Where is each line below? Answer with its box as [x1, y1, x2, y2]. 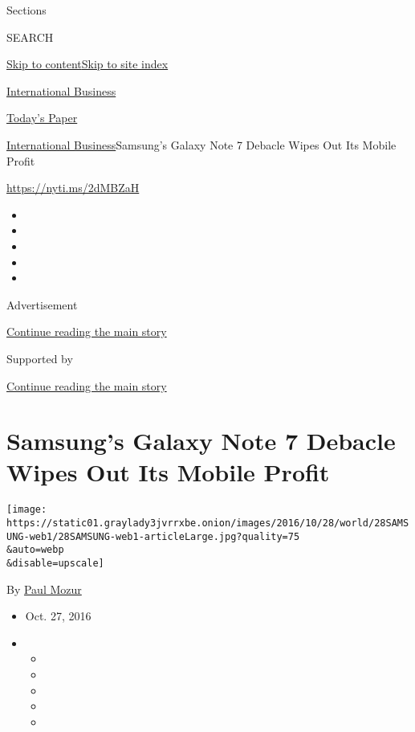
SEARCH [6, 28, 54, 45]
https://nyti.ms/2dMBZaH [6, 179, 140, 196]
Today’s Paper [6, 109, 78, 126]
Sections [6, 2, 47, 18]
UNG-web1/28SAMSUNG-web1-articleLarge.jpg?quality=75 [6, 530, 300, 542]
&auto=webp [6, 544, 64, 556]
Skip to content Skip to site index [6, 55, 169, 72]
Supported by [6, 350, 73, 366]
